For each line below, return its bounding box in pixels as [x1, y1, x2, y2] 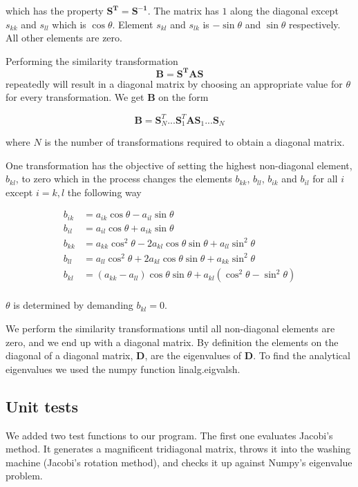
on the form [158, 90, 209, 104]
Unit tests [6, 395, 79, 417]
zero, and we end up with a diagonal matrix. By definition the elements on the [6, 334, 339, 349]
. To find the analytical [253, 348, 350, 363]
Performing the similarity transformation [6, 53, 178, 68]
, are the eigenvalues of [144, 348, 242, 363]
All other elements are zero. [6, 30, 122, 45]
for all [312, 171, 338, 186]
